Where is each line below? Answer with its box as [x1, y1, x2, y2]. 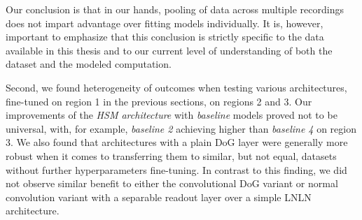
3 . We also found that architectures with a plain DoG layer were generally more [6, 135, 348, 149]
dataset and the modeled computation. [6, 57, 172, 71]
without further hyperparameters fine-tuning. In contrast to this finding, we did [6, 162, 347, 177]
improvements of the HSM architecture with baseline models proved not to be [6, 108, 337, 122]
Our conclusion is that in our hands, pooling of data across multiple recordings [6, 2, 344, 16]
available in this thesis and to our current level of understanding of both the [6, 43, 333, 57]
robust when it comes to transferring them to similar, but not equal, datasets [6, 148, 337, 163]
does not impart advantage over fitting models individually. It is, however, [6, 15, 323, 30]
